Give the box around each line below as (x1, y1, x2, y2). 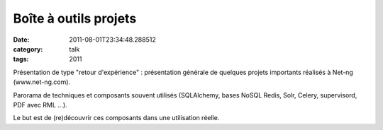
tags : (13, 55, 29, 64)
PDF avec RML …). (13, 100, 67, 109)
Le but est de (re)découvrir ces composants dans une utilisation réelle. (13, 114, 220, 122)
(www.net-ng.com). (13, 78, 71, 86)
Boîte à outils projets (13, 11, 137, 26)
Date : (13, 35, 30, 44)
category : (13, 45, 43, 53)
